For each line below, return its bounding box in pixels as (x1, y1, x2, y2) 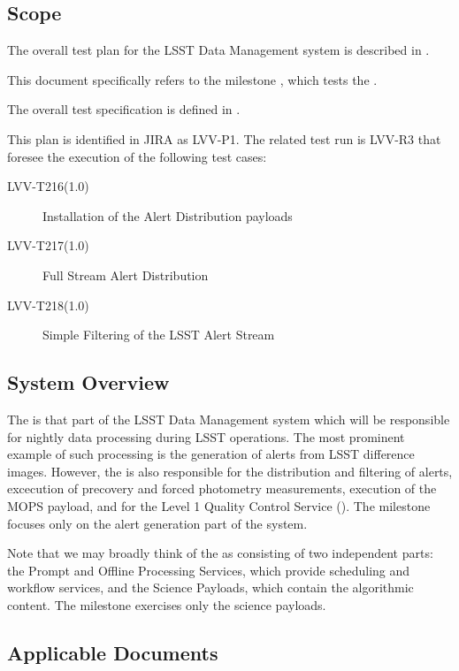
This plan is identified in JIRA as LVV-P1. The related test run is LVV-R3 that (7, 129, 441, 148)
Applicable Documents (7, 638, 218, 666)
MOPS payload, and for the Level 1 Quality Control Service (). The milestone (7, 496, 431, 515)
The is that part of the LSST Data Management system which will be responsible (7, 409, 450, 428)
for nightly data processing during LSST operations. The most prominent (7, 427, 405, 446)
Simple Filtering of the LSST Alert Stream (42, 325, 275, 344)
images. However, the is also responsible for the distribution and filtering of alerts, (7, 461, 453, 480)
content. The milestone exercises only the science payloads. (7, 595, 326, 614)
